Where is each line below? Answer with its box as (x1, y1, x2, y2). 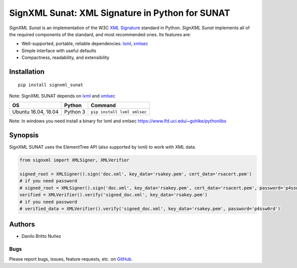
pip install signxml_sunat (18, 82, 84, 88)
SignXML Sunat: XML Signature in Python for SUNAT (9, 7, 230, 18)
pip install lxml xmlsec (91, 109, 147, 114)
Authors (9, 220, 35, 229)
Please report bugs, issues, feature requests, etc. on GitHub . (9, 256, 133, 262)
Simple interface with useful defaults (21, 48, 97, 54)
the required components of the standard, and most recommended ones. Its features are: (9, 31, 192, 37)
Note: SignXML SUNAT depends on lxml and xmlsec (9, 93, 116, 99)
